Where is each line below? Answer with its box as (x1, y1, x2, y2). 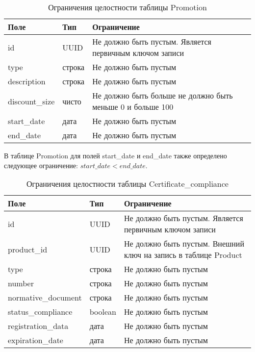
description (8, 75, 46, 87)
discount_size (8, 95, 55, 107)
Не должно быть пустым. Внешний (124, 238, 244, 250)
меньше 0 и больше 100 (92, 101, 174, 112)
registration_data (8, 320, 69, 332)
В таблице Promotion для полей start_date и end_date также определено (4, 151, 227, 160)
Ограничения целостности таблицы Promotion (48, 1, 207, 13)
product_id (8, 243, 48, 255)
